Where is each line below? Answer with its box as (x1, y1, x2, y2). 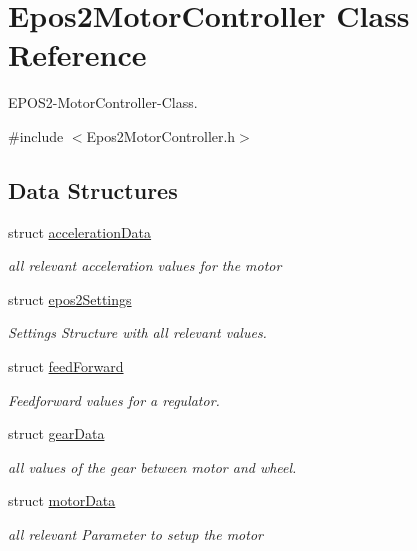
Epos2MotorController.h (86, 125, 236, 146)
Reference (8, 34, 147, 75)
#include (8, 125, 64, 146)
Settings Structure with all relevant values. (8, 322, 267, 343)
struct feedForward (8, 356, 124, 377)
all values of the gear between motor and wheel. (8, 456, 297, 477)
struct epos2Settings (8, 288, 132, 309)
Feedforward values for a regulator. (8, 389, 220, 410)
